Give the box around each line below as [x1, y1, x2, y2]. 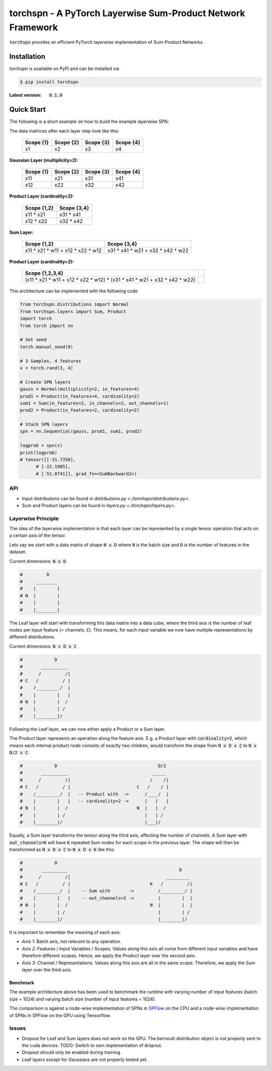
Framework [9, 22, 58, 33]
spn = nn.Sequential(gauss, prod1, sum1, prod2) [20, 428, 143, 434]
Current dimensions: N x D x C [9, 643, 77, 649]
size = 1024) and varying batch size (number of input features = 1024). [9, 996, 156, 1002]
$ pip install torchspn [20, 79, 79, 85]
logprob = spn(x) [20, 443, 63, 449]
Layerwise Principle [9, 515, 59, 522]
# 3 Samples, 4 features [20, 358, 82, 364]
